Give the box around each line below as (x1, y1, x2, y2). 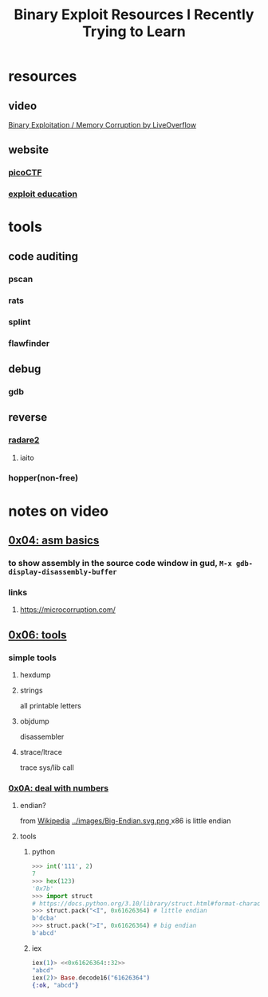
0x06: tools (8, 628, 67, 642)
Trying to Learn (82, 22, 186, 41)
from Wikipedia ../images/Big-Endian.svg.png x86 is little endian (19, 816, 231, 826)
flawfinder (8, 337, 50, 348)
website (8, 143, 49, 157)
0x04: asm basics (8, 534, 100, 547)
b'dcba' (31, 914, 57, 922)
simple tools (8, 652, 57, 663)
